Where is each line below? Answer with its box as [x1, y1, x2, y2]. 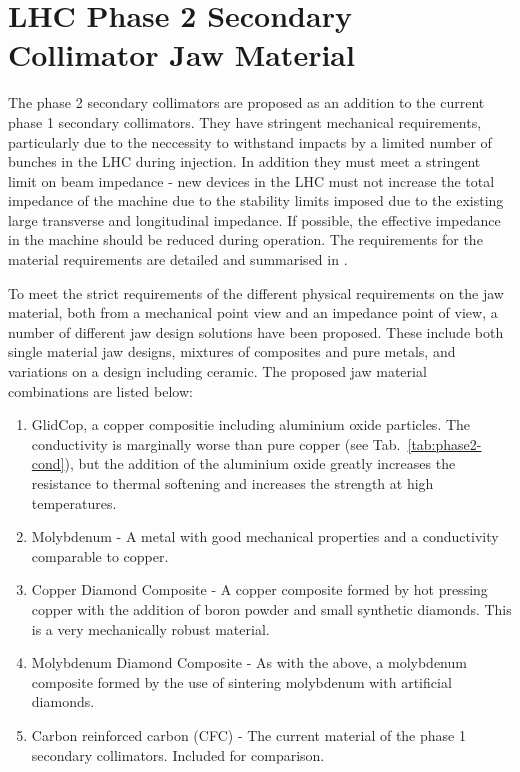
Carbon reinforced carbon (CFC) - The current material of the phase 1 [31, 724, 466, 745]
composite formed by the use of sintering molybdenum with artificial [31, 671, 452, 692]
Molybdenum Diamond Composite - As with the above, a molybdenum [31, 652, 467, 673]
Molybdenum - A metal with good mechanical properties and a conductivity [31, 526, 499, 547]
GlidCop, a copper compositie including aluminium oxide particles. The [31, 414, 471, 435]
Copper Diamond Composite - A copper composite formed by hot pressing [31, 579, 488, 600]
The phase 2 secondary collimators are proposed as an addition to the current [8, 92, 485, 113]
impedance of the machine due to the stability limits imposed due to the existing [8, 190, 504, 211]
